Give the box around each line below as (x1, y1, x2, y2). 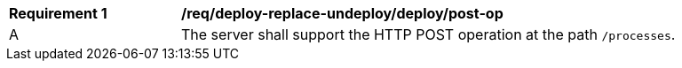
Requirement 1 (9, 4, 107, 22)
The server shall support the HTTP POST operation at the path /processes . (181, 26, 676, 43)
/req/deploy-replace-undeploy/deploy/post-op (181, 4, 504, 22)
